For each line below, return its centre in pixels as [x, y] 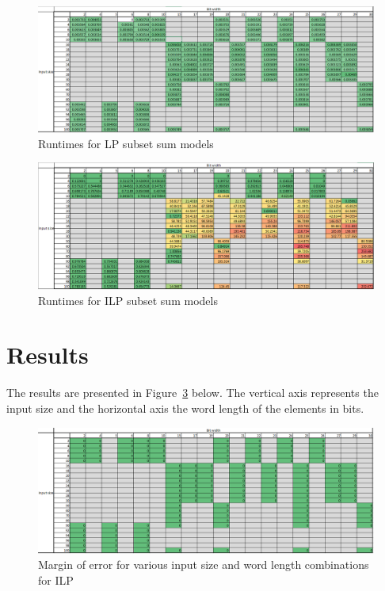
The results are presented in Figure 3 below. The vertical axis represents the [192, 393]
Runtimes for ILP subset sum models [128, 300]
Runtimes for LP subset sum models [126, 143]
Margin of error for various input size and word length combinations [204, 564]
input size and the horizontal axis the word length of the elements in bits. [185, 408]
